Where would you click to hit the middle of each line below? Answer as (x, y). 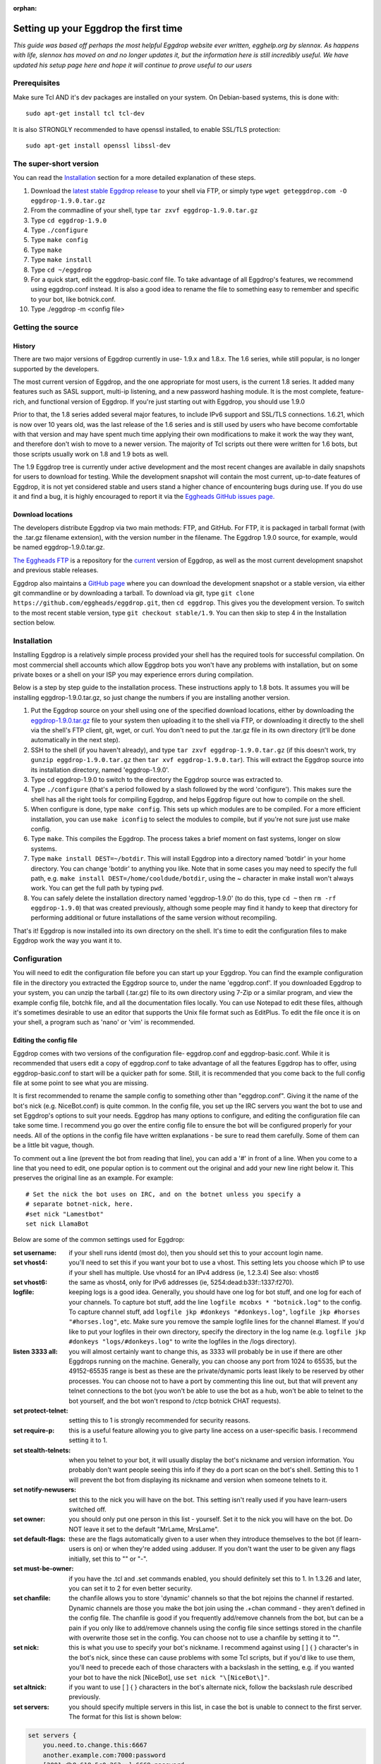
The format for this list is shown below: (125, 1717)
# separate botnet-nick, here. (80, 1204)
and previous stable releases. (56, 570)
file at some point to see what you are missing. (81, 1082)
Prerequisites (36, 83)
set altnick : (30, 1687)
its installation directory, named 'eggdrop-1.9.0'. (100, 770)
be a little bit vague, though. (54, 1145)
